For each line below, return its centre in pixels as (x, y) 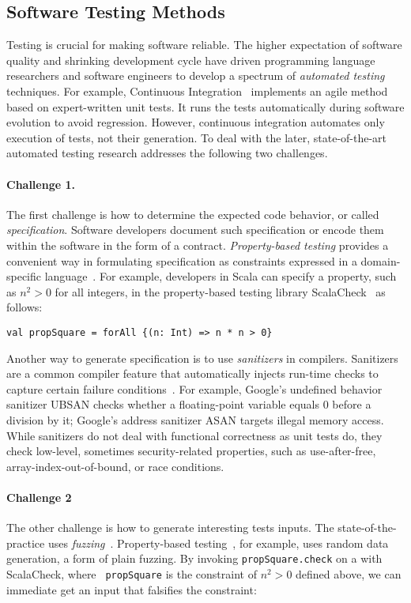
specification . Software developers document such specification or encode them (195, 230)
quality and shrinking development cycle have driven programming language (191, 60)
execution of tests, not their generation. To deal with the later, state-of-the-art (197, 137)
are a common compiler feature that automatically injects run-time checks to (192, 373)
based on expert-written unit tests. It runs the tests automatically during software (205, 106)
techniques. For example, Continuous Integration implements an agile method (197, 90)
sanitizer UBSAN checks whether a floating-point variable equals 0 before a (189, 404)
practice (26, 543)
